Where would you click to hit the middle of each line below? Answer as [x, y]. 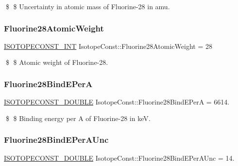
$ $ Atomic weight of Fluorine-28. [57, 62]
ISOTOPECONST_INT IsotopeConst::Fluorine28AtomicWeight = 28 [108, 46]
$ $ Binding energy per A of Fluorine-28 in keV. [78, 118]
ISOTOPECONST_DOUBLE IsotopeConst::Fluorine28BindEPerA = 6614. [117, 102]
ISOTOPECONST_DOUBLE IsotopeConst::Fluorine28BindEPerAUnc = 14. [119, 158]
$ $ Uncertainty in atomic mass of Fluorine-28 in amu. [88, 6]
